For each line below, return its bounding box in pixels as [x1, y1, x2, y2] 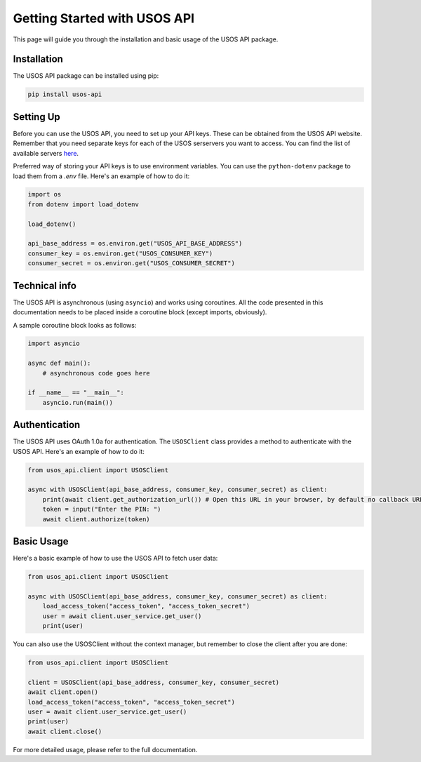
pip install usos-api [27, 91, 102, 98]
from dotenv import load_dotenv [27, 200, 140, 208]
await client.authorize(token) [42, 515, 150, 523]
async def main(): [27, 359, 91, 368]
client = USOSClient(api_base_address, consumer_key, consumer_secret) [27, 678, 280, 686]
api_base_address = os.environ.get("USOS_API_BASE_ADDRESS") [27, 239, 243, 248]
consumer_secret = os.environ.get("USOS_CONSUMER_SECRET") [27, 260, 235, 267]
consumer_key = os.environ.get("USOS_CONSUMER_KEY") [27, 249, 213, 258]
